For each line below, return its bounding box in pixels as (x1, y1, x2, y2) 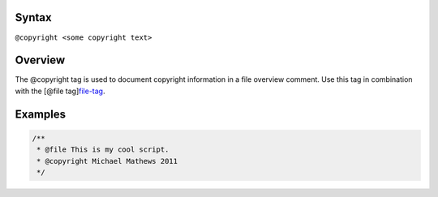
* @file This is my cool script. (36, 145, 170, 154)
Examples (15, 107, 67, 121)
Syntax (15, 11, 52, 24)
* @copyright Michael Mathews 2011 (36, 156, 178, 165)
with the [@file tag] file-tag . (15, 86, 105, 96)
